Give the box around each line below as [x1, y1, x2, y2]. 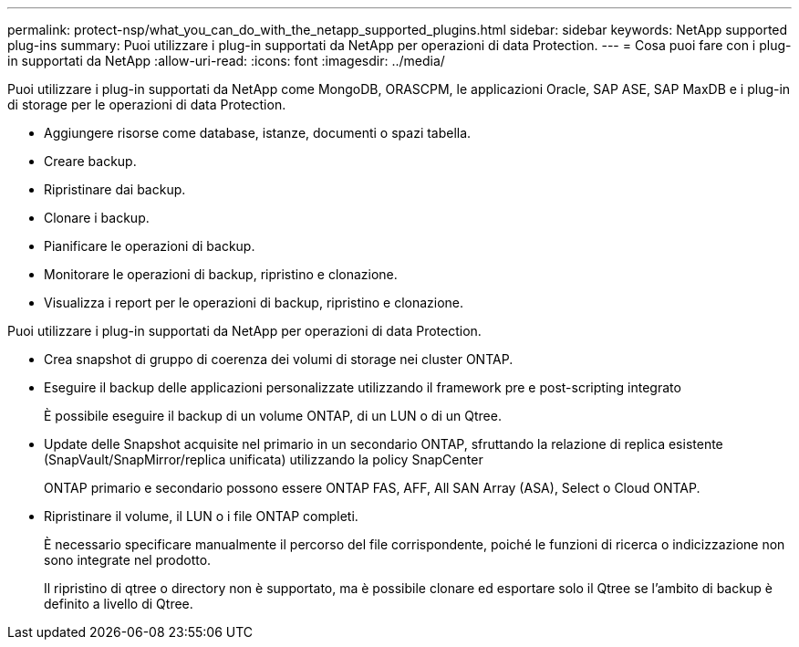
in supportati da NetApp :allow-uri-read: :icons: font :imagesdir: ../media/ [7, 53, 445, 68]
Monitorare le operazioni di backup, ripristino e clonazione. [44, 266, 398, 282]
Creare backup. [44, 153, 137, 169]
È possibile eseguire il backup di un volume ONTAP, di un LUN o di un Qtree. [44, 408, 502, 423]
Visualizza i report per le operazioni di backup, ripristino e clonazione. [44, 295, 464, 310]
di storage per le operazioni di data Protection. [7, 97, 286, 112]
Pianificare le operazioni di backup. [44, 238, 255, 254]
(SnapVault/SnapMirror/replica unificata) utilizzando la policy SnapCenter [44, 452, 483, 467]
